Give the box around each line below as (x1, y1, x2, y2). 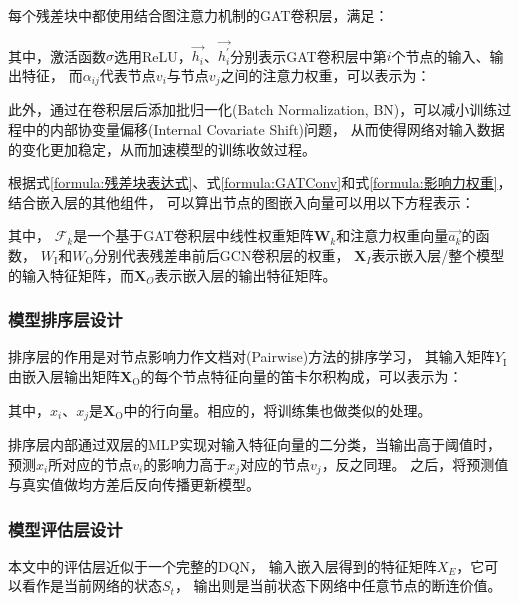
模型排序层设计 (8, 307, 123, 332)
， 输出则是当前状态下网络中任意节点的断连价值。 (174, 575, 502, 596)
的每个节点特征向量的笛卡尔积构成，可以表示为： (140, 365, 463, 386)
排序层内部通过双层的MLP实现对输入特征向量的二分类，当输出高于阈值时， (8, 433, 502, 454)
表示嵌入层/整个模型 (371, 244, 505, 265)
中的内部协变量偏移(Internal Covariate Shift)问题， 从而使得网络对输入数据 (21, 118, 505, 139)
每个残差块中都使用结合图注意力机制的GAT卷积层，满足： (8, 5, 389, 25)
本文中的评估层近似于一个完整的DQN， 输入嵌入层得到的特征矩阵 (8, 555, 437, 576)
